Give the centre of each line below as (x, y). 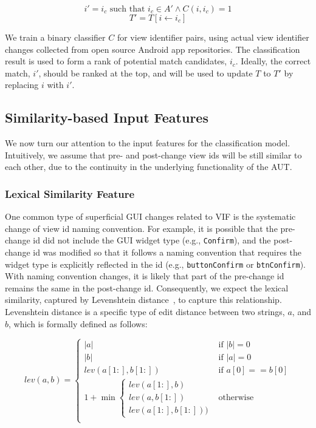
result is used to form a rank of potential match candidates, (116, 61)
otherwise (236, 397)
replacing (22, 85)
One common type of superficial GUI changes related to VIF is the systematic (150, 216)
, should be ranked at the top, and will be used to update (146, 73)
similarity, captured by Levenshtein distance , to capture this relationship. (143, 300)
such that (127, 9)
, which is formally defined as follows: (78, 323)
